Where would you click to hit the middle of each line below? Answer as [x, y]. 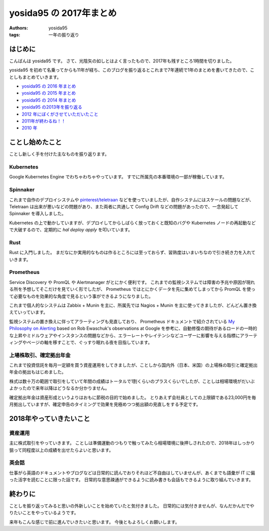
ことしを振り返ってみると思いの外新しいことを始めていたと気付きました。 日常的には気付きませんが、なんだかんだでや [132, 506]
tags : [15, 34]
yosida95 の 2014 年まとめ [49, 100]
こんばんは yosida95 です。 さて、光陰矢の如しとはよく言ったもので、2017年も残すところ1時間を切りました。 [122, 61]
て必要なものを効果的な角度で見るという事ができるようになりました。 [81, 296]
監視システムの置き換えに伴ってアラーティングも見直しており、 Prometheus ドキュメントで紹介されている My [122, 321]
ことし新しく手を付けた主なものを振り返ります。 [59, 154]
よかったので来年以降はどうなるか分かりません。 [59, 388]
